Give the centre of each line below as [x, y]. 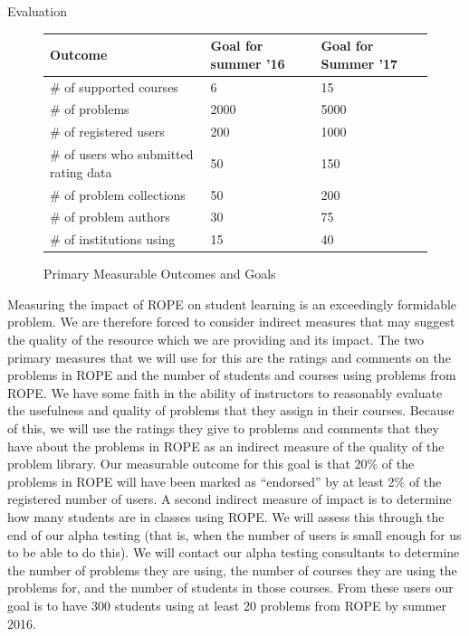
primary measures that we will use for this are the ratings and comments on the [229, 357]
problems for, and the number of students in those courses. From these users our [230, 588]
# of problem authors [110, 217]
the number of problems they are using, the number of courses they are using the [232, 570]
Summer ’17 [359, 63]
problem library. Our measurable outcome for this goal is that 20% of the [211, 464]
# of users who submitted [122, 154]
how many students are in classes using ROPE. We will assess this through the [226, 517]
